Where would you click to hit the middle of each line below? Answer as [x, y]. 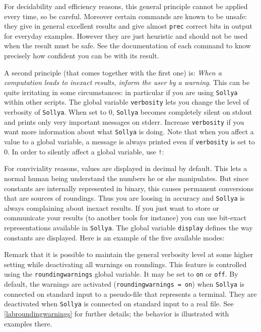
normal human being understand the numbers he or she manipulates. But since [126, 178]
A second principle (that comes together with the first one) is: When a [113, 72]
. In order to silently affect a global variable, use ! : [86, 151]
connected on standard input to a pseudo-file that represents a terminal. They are [130, 294]
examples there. [28, 323]
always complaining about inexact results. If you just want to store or [112, 207]
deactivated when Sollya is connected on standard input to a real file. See [119, 304]
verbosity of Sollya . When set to [55, 112]
